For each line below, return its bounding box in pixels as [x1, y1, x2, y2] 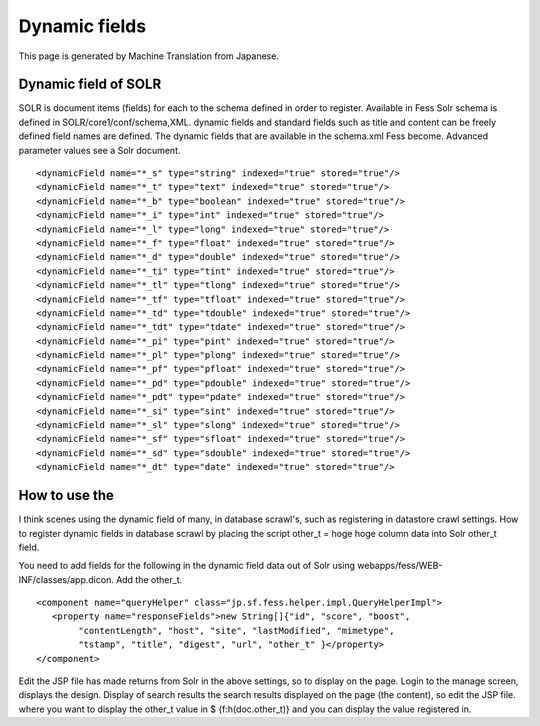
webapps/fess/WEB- [356, 560, 443, 572]
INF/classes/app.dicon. [18, 573, 114, 585]
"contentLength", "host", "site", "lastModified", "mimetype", [78, 625, 395, 636]
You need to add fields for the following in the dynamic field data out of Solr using [18, 560, 355, 572]
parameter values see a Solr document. [18, 144, 181, 156]
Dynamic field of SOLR [18, 76, 162, 93]
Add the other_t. [115, 573, 183, 585]
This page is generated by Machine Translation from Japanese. [18, 50, 280, 62]
